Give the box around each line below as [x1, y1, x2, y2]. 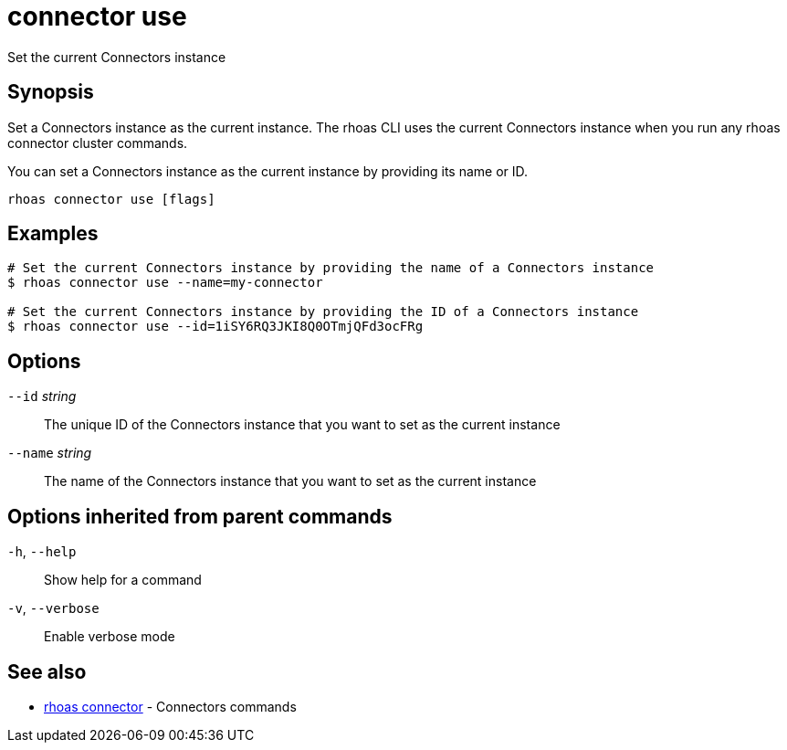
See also [7, 660, 87, 683]
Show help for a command [44, 572, 202, 588]
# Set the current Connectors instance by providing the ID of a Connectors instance [7, 304, 639, 320]
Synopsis [7, 80, 94, 104]
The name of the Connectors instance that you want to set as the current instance [44, 473, 537, 490]
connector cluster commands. [7, 134, 188, 151]
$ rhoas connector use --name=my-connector [7, 275, 323, 290]
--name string [7, 445, 92, 461]
